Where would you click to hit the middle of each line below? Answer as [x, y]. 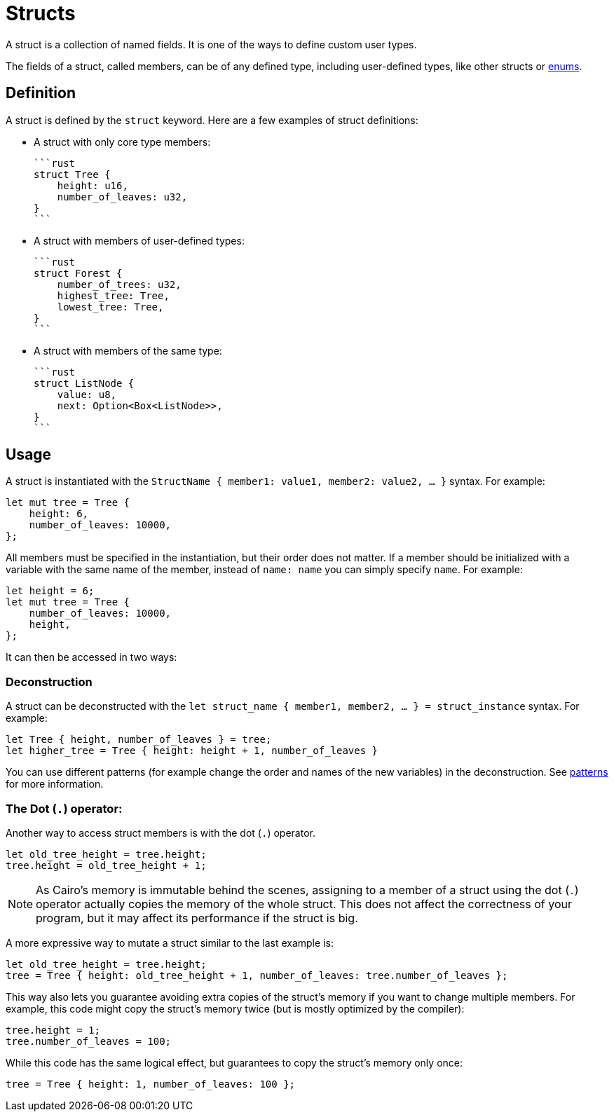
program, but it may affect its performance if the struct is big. [197, 918]
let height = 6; [50, 591]
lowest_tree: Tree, [110, 307]
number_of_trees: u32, [119, 284]
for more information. [55, 784]
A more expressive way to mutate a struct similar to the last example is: [170, 943]
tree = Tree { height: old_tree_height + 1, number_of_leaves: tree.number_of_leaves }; [257, 975]
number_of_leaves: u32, [122, 197]
